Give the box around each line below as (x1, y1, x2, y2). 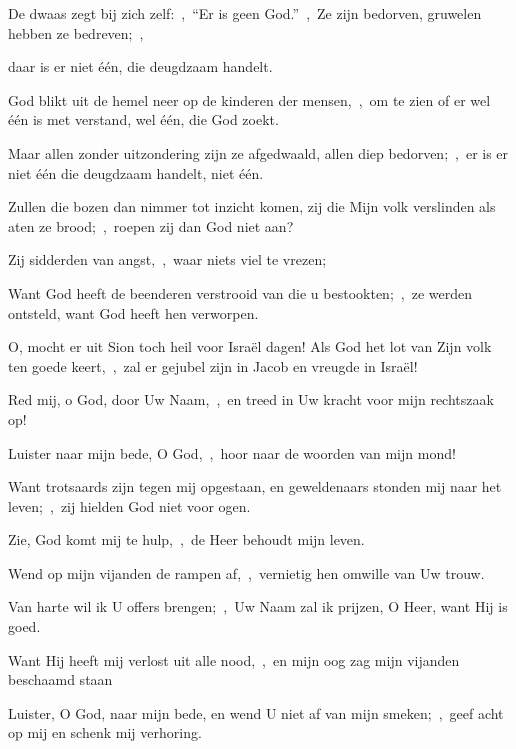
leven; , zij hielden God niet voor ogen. (8, 495, 251, 516)
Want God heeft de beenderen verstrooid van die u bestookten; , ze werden (8, 282, 472, 303)
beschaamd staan (8, 669, 113, 690)
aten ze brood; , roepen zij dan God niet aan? (8, 215, 294, 236)
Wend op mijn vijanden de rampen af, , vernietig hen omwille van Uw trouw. (8, 562, 485, 583)
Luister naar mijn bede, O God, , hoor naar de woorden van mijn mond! (8, 442, 456, 463)
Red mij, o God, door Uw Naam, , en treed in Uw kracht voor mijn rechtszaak (8, 389, 494, 410)
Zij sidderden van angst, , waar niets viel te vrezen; (8, 249, 327, 270)
